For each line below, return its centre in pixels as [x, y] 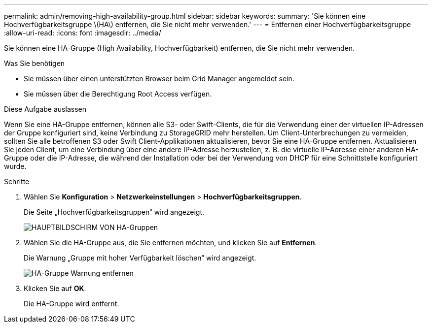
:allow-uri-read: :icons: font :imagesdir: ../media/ [83, 33]
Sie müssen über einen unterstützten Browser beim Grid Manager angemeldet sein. [159, 79]
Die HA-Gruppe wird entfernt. [72, 304]
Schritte [17, 181]
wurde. [15, 166]
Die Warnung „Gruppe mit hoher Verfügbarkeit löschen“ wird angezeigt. [140, 258]
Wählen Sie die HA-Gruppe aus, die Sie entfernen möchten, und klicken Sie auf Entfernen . [170, 243]
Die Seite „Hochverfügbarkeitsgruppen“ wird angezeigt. [114, 212]
